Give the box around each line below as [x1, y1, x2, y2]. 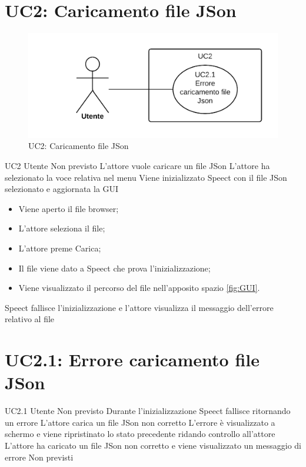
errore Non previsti [5, 451, 74, 463]
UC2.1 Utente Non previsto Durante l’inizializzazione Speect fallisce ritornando [5, 405, 291, 417]
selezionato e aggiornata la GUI [5, 183, 119, 195]
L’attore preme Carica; [18, 241, 101, 254]
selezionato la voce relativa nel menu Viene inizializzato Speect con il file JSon [5, 171, 287, 183]
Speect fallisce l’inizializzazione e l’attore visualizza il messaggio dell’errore [5, 301, 274, 313]
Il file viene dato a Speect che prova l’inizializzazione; [18, 261, 211, 274]
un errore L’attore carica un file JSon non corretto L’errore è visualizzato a [5, 416, 275, 428]
